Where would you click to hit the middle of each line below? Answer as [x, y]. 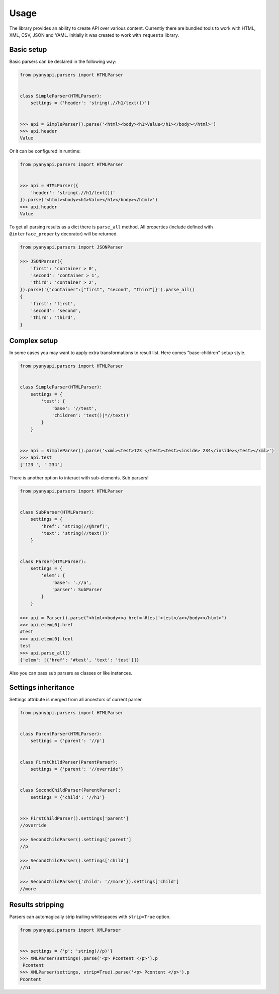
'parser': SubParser [77, 590]
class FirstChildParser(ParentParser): [69, 762]
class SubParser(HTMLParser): [57, 512]
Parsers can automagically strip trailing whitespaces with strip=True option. [90, 917]
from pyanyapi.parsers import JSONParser [72, 247]
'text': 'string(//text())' [76, 533]
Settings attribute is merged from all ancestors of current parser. [76, 699]
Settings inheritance [42, 687]
